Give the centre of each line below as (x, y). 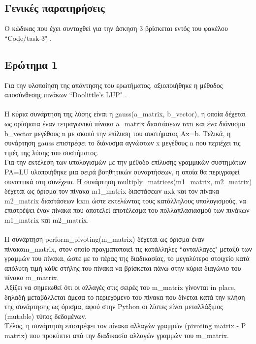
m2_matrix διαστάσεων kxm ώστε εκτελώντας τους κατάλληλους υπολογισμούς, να (125, 200)
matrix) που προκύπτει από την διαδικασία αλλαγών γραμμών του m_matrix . (117, 335)
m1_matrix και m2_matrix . (47, 219)
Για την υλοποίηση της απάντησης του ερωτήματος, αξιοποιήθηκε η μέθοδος (114, 85)
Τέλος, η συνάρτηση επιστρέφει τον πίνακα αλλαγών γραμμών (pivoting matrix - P (125, 326)
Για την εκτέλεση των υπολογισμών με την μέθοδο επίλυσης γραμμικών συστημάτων (125, 162)
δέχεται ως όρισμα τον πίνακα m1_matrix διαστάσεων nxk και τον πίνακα (112, 191)
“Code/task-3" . (28, 38)
